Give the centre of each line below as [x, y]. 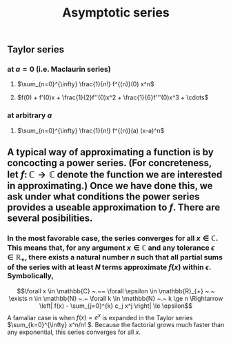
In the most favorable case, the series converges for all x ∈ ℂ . [113, 238]
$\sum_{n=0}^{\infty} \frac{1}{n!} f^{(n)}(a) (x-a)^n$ [91, 130]
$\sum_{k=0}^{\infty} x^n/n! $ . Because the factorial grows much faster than [116, 325]
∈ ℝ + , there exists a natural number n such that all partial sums [115, 258]
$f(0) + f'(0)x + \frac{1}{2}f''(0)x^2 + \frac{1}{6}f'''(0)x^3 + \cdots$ [113, 97]
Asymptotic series [116, 13]
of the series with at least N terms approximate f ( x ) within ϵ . [109, 267]
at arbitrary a [30, 115]
